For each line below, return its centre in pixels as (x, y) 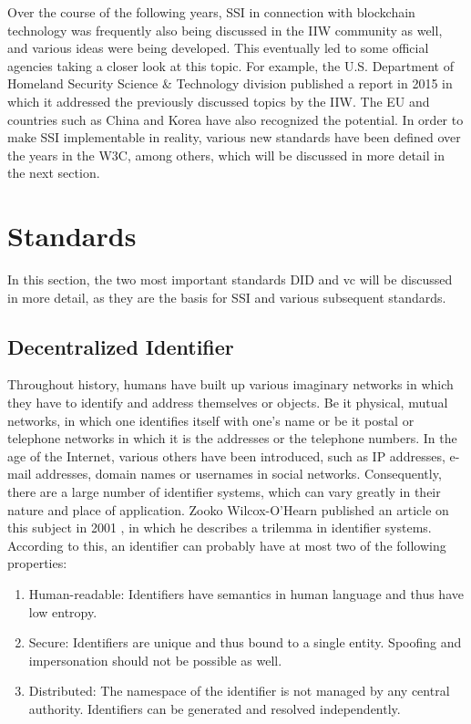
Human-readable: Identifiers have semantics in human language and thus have (246, 593)
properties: (37, 563)
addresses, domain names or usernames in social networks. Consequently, (239, 474)
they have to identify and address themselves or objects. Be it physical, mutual (228, 403)
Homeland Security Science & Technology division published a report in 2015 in (230, 83)
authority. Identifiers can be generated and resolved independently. (215, 708)
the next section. (54, 173)
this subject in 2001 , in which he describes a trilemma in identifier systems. (220, 527)
